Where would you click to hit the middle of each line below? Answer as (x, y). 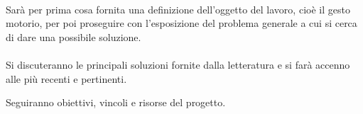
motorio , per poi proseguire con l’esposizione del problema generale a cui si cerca (181, 23)
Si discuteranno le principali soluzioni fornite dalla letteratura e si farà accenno (178, 64)
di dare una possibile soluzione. (74, 36)
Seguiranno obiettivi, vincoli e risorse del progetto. (116, 102)
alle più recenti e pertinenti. (66, 78)
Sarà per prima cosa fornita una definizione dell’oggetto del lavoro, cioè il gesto (178, 9)
